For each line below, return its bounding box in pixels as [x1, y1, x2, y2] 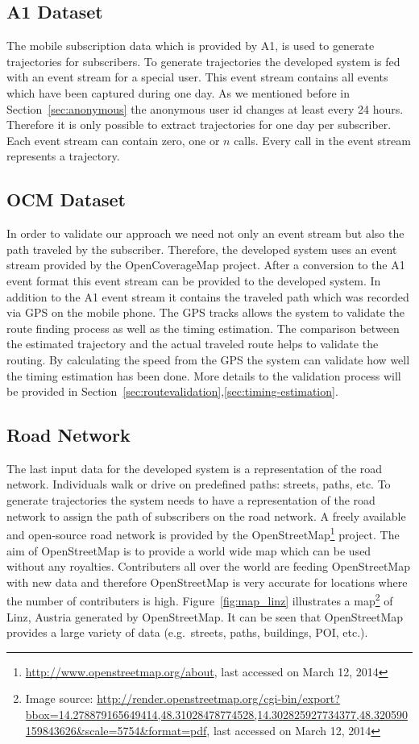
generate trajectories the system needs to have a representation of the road [6, 492, 375, 509]
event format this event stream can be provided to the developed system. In [6, 272, 381, 289]
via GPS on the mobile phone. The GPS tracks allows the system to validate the [6, 304, 405, 321]
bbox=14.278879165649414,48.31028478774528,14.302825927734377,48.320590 [25, 705, 408, 722]
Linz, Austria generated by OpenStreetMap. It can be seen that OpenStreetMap [6, 608, 404, 625]
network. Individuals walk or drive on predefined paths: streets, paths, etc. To [6, 476, 391, 493]
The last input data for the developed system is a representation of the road [6, 459, 383, 476]
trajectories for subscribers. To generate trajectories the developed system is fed [6, 52, 400, 69]
